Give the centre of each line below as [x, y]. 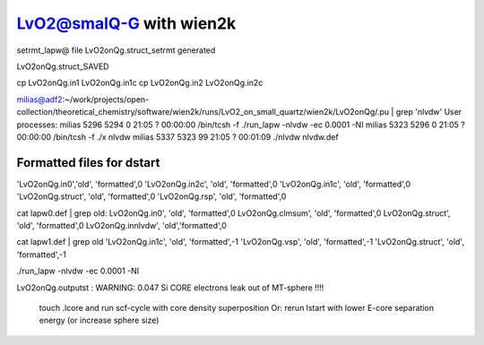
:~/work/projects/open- [106, 99]
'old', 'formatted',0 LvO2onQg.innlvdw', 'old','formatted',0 [122, 225]
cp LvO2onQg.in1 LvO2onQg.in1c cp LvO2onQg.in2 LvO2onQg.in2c [140, 83]
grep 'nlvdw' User [429, 112]
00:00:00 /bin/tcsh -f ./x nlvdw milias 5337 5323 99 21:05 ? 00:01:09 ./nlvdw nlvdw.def [178, 137]
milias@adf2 [39, 99]
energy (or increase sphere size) [99, 320]
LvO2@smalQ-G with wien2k [126, 23]
